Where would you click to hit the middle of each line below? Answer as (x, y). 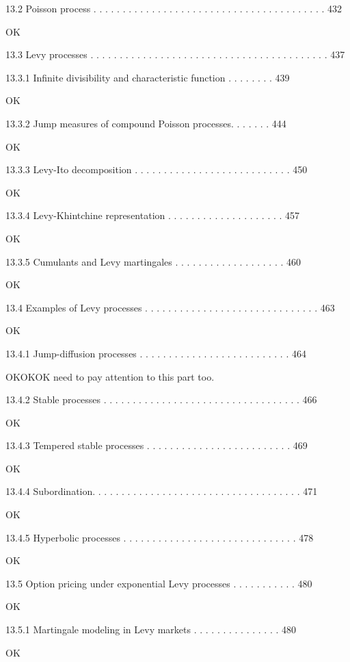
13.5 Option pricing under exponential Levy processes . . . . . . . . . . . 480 (159, 583)
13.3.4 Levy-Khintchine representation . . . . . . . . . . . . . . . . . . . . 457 (153, 215)
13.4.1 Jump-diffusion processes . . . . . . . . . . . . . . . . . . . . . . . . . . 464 (156, 353)
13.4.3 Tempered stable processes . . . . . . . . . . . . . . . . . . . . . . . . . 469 (157, 445)
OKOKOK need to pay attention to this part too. (110, 376)
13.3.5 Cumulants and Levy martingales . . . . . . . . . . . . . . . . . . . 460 (153, 261)
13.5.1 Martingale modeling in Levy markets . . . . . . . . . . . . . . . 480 (151, 629)
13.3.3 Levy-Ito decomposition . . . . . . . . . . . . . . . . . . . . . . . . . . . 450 (157, 169)
